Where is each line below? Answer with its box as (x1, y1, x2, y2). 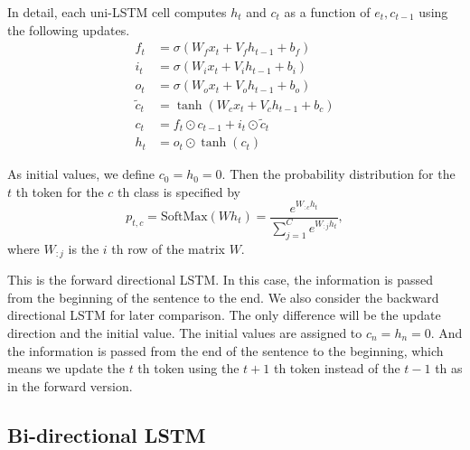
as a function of (284, 3, 371, 21)
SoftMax (160, 211, 208, 223)
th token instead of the (273, 359, 400, 378)
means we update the (7, 359, 125, 378)
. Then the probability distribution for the (221, 164, 456, 183)
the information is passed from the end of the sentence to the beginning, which (7, 341, 444, 360)
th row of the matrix (111, 239, 225, 258)
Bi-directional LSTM (7, 420, 206, 448)
